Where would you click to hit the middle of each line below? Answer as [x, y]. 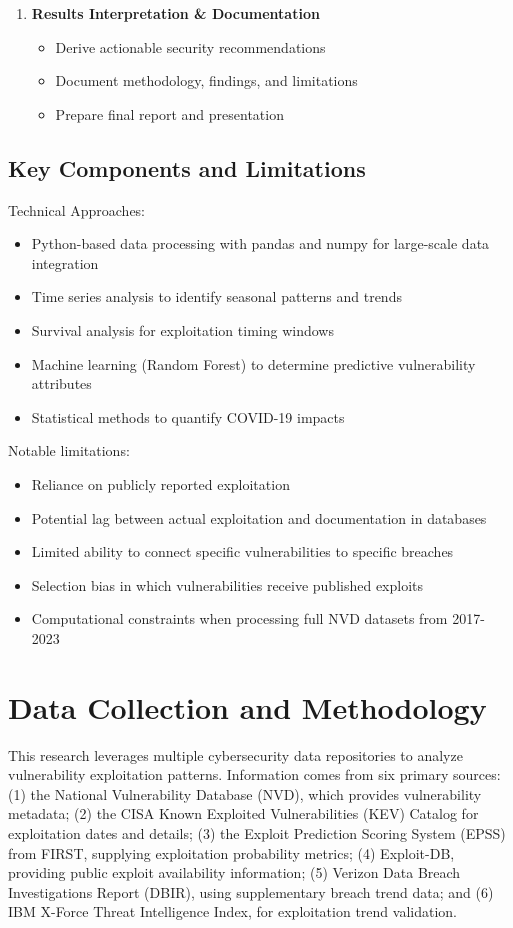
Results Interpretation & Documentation [175, 13]
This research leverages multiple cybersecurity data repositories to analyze [235, 754]
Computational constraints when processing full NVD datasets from [239, 618]
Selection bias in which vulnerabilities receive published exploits [227, 584]
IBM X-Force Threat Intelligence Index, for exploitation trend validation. [232, 911]
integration [65, 262]
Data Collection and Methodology [247, 706]
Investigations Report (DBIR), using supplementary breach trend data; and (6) [251, 891]
